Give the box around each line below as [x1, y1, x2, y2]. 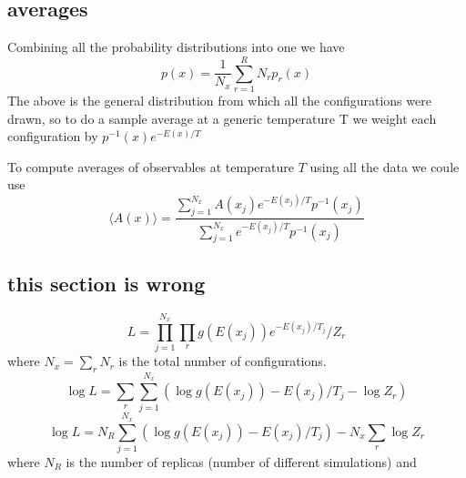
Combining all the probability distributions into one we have [7, 37, 345, 56]
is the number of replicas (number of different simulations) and [66, 452, 417, 471]
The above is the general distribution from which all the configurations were [7, 90, 431, 109]
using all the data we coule [309, 157, 460, 176]
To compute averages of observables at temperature [7, 157, 294, 176]
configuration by [7, 127, 98, 146]
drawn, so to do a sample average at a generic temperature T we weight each [7, 108, 437, 127]
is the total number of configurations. [118, 351, 327, 371]
